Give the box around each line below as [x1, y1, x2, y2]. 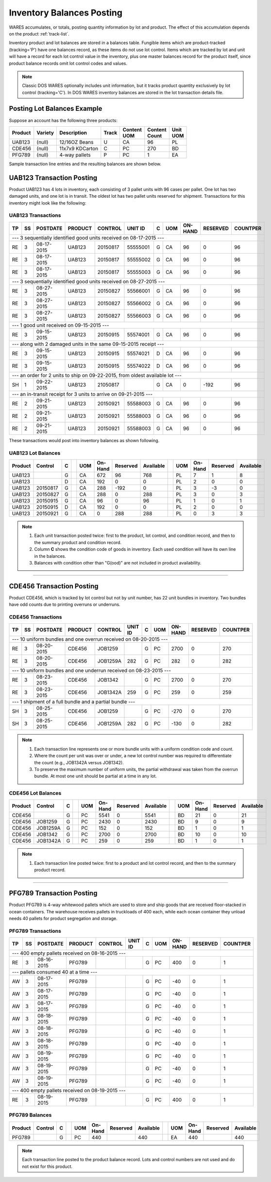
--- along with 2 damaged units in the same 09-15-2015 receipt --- [12, 341, 165, 347]
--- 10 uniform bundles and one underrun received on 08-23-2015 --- [12, 667, 171, 674]
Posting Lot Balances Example [9, 104, 102, 113]
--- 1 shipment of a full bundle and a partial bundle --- [12, 699, 135, 705]
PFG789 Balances [9, 1112, 52, 1118]
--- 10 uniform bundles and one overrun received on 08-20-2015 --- [12, 636, 168, 643]
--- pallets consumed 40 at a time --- [12, 969, 98, 976]
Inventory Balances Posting [9, 7, 122, 18]
